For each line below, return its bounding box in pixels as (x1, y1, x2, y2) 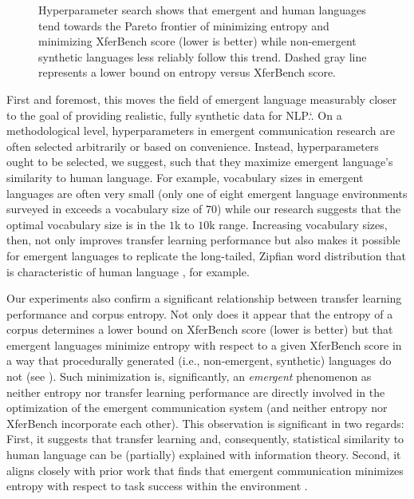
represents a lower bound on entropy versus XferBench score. (38, 64, 336, 81)
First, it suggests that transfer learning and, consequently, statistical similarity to (6, 430, 404, 447)
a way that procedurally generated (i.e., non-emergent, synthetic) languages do (6, 352, 392, 369)
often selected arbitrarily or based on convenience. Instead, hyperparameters (6, 137, 379, 154)
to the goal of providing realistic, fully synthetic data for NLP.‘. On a (6, 106, 342, 123)
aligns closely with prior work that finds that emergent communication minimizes (6, 461, 404, 478)
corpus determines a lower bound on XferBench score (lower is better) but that (6, 321, 393, 338)
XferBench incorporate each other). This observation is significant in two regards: (6, 414, 404, 431)
